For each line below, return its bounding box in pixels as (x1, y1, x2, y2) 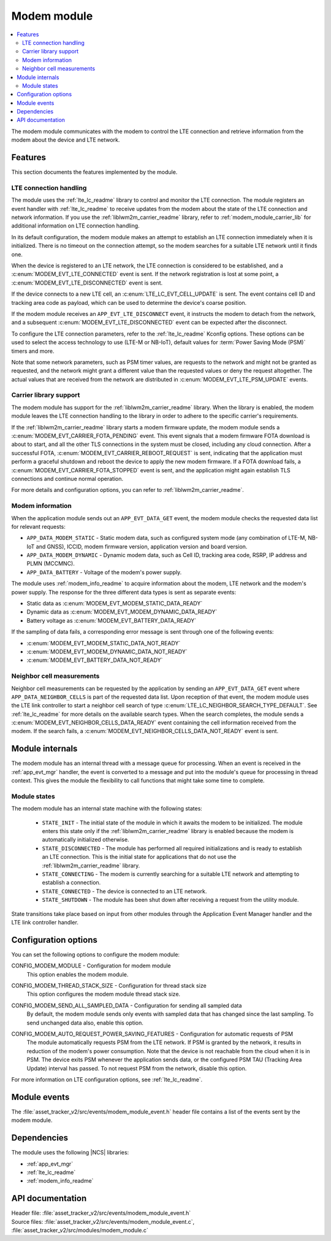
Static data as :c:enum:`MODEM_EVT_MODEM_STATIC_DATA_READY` (26, 600, 203, 607)
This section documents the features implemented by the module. (11, 169, 178, 176)
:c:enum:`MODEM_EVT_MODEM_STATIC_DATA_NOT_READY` (26, 639, 181, 647)
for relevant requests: (11, 523, 66, 530)
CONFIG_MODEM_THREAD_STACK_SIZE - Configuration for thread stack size (11, 982, 207, 989)
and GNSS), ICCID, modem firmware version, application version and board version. (36, 543, 248, 550)
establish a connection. (42, 879, 101, 886)
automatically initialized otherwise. (42, 836, 129, 843)
